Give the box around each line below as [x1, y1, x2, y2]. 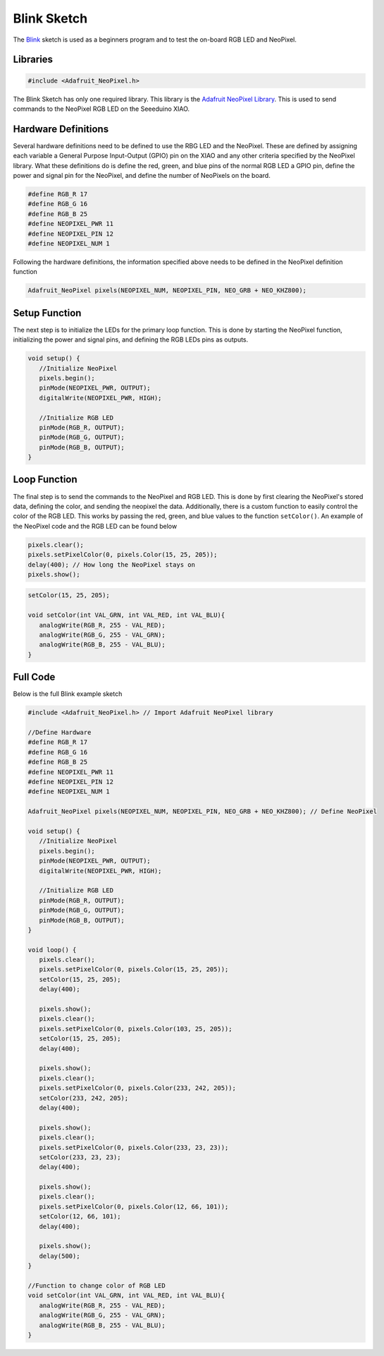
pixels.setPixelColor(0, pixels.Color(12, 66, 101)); [39, 1202, 229, 1211]
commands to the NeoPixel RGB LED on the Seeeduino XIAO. [13, 104, 190, 113]
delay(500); [39, 1252, 80, 1260]
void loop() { [27, 946, 77, 954]
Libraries [13, 54, 53, 66]
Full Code [13, 671, 56, 683]
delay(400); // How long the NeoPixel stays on [27, 560, 195, 568]
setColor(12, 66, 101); [39, 1213, 121, 1220]
